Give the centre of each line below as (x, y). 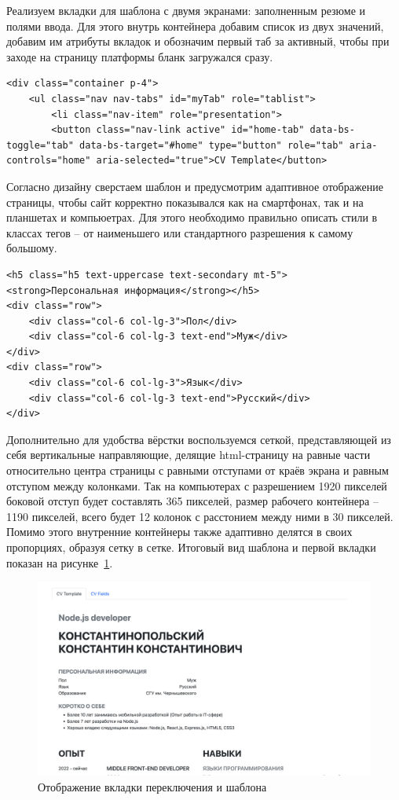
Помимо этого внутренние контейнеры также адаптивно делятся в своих (179, 532)
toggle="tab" (40, 145)
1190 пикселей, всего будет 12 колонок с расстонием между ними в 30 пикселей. (200, 516)
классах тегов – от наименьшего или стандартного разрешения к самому (180, 232)
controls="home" (49, 161)
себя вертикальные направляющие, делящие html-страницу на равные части (189, 455)
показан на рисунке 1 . (60, 562)
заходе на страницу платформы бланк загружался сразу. (140, 56)
